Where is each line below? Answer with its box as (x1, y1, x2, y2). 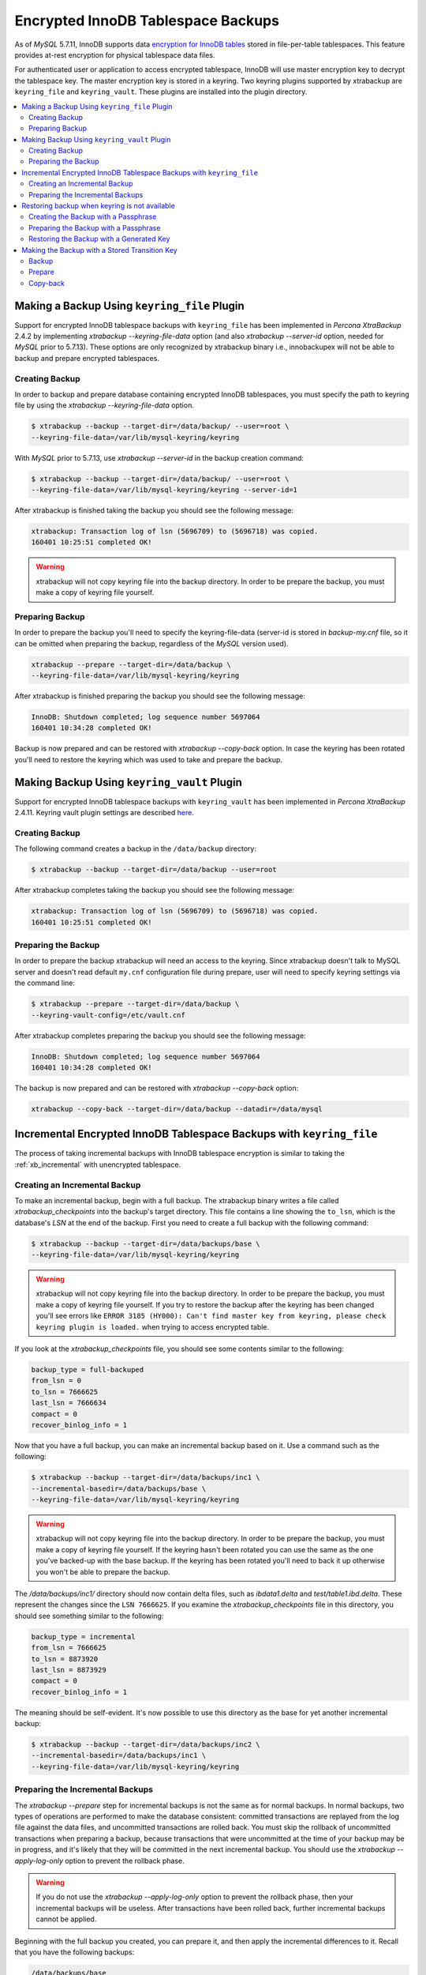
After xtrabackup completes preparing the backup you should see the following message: (14, 1031, 307, 1040)
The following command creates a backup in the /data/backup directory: (14, 844, 256, 853)
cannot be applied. (35, 1914, 97, 1924)
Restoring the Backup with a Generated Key (28, 234, 170, 244)
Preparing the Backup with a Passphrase (28, 223, 161, 232)
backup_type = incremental (31, 1632, 136, 1641)
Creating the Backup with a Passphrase (28, 212, 157, 221)
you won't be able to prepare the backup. (35, 1567, 170, 1576)
